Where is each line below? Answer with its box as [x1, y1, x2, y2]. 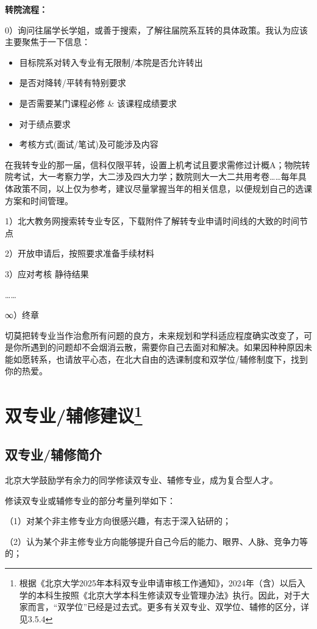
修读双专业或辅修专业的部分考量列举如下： [5, 494, 176, 506]
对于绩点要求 [19, 117, 71, 130]
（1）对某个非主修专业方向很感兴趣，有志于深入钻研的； [5, 514, 231, 527]
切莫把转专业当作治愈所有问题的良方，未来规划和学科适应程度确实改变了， [5, 329, 304, 341]
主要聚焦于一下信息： [5, 35, 90, 48]
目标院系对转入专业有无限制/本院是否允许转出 [19, 55, 203, 68]
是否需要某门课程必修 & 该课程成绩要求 [19, 96, 177, 109]
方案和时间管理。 [5, 194, 73, 207]
